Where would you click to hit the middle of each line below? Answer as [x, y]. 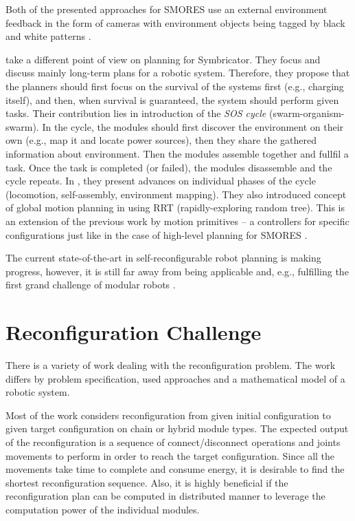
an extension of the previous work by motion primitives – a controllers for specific [177, 221]
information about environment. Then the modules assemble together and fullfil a [177, 153]
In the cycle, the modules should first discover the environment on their [193, 126]
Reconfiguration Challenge [134, 332]
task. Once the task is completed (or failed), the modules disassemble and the [169, 167]
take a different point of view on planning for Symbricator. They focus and [163, 59]
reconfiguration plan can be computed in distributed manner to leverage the [165, 496]
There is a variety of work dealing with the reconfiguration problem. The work [171, 365]
